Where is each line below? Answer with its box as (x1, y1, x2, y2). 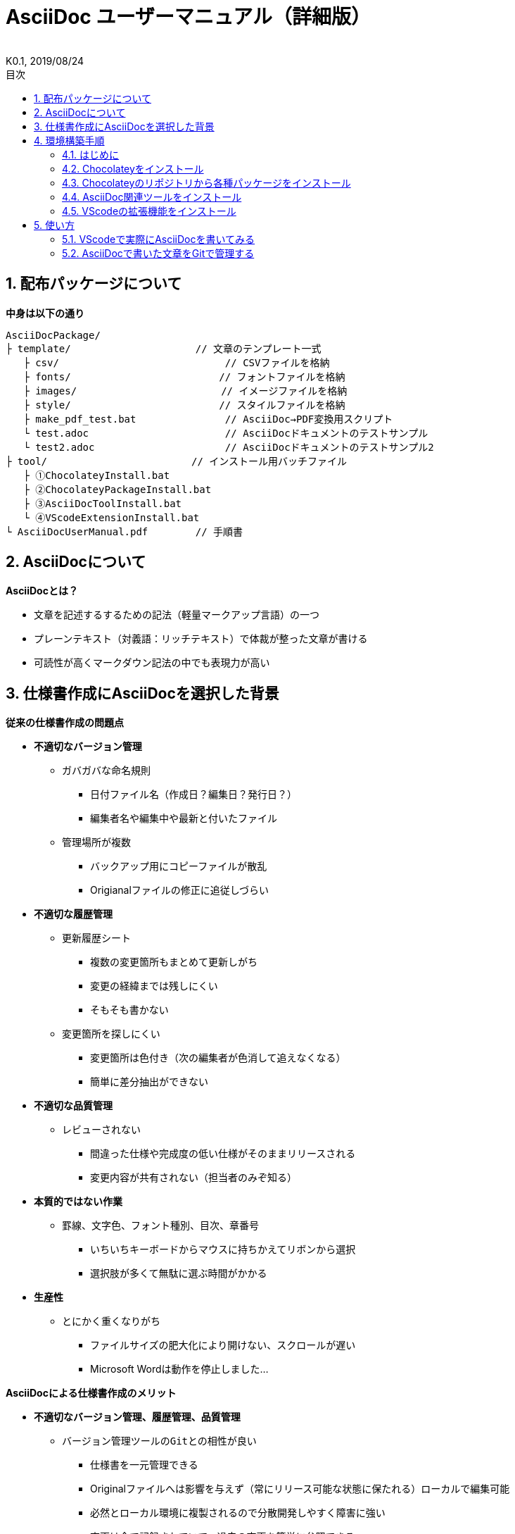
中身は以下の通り (6, 306, 84, 319)
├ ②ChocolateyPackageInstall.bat (23, 483, 212, 495)
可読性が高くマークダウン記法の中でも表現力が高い (34, 656, 270, 669)
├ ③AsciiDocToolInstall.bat (23, 497, 182, 509)
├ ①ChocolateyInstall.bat (23, 469, 170, 481)
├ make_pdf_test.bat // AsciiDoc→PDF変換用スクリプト (23, 413, 393, 425)
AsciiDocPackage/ (6, 329, 101, 341)
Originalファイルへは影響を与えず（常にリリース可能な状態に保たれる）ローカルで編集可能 (90, 1483, 510, 1495)
